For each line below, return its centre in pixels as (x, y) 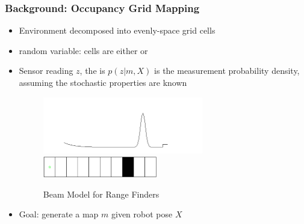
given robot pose (142, 214)
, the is (92, 71)
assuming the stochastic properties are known (103, 82)
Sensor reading (46, 71)
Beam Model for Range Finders (101, 194)
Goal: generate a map (59, 214)
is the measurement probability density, (227, 71)
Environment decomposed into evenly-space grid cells (117, 30)
